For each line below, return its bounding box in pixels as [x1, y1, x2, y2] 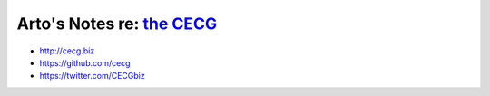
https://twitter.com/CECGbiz [39, 71, 145, 82]
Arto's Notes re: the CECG [16, 14, 218, 34]
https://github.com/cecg [39, 57, 131, 68]
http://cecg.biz [39, 45, 95, 56]
